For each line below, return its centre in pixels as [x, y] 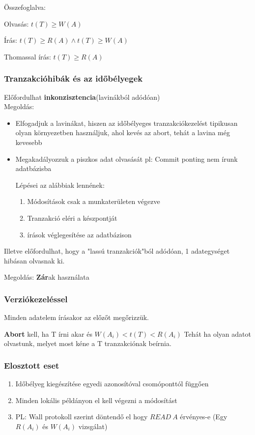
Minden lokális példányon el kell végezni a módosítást [96, 400]
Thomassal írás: [28, 56]
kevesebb [29, 142]
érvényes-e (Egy [204, 417]
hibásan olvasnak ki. [34, 260]
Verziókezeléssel [36, 299]
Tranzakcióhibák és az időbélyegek [73, 78]
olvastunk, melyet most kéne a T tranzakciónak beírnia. [88, 343]
